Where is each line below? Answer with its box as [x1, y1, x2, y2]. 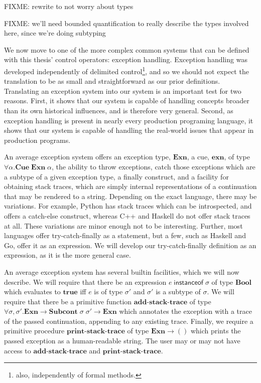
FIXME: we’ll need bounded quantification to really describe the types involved [4, 18, 249, 28]
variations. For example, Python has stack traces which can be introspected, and [4, 201, 252, 211]
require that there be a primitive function [4, 296, 132, 306]
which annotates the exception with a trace [119, 306, 252, 316]
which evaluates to [4, 286, 61, 297]
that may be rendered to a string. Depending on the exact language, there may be [4, 190, 257, 201]
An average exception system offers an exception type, [4, 151, 171, 162]
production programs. [4, 134, 71, 145]
